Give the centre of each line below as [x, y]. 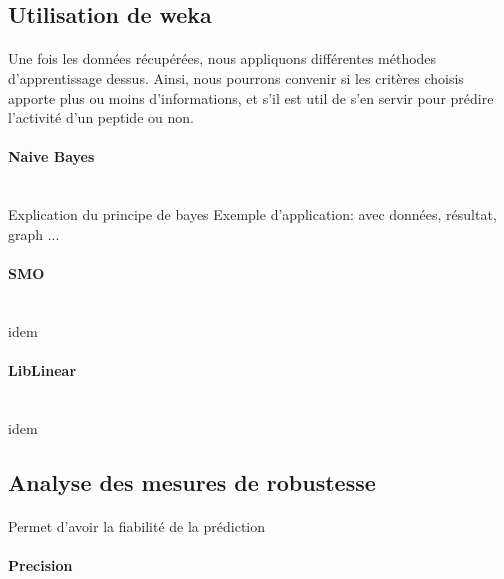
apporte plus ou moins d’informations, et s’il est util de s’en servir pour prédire [251, 97]
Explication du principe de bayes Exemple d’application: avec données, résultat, [252, 214]
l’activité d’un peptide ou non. [101, 117]
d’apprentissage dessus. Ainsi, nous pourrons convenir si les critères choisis [236, 77]
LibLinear [42, 369]
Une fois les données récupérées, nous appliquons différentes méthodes [222, 58]
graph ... [34, 233]
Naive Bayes [51, 156]
